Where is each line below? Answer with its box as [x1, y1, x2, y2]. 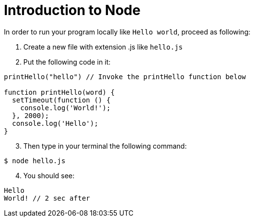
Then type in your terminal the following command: [23, 141, 187, 150]
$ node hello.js [4, 156, 66, 165]
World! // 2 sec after [4, 194, 91, 202]
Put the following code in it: [23, 57, 111, 66]
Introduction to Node [4, 2, 141, 18]
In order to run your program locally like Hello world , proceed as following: [4, 27, 251, 36]
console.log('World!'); [20, 103, 111, 112]
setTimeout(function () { [12, 96, 111, 104]
